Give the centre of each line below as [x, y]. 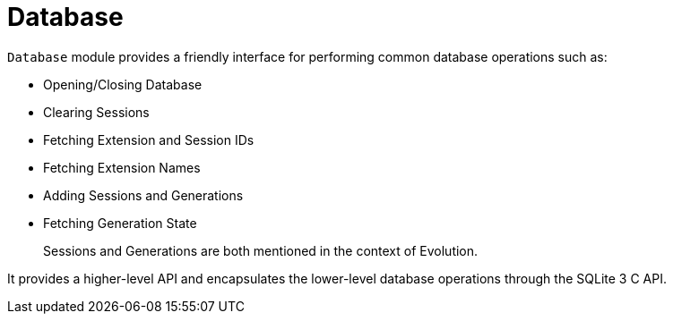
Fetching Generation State [120, 223]
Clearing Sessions [96, 112]
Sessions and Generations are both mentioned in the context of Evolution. [261, 250]
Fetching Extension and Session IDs [149, 139]
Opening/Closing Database [123, 84]
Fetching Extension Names [122, 167]
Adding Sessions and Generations [143, 195]
